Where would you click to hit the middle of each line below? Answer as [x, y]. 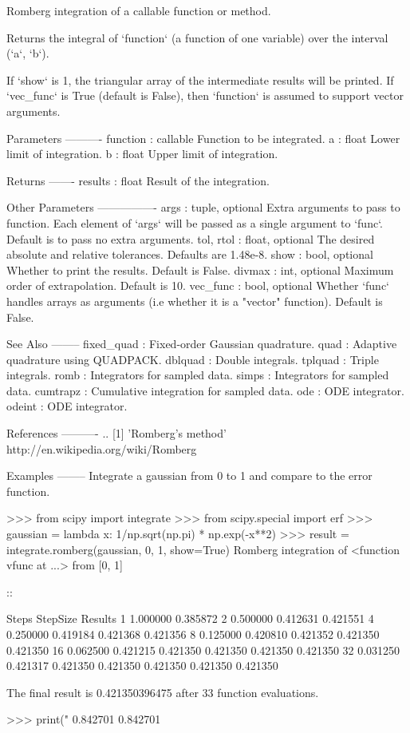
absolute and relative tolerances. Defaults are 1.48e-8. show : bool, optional [190, 254]
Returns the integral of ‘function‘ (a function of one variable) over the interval [197, 37]
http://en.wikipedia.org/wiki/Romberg [102, 448]
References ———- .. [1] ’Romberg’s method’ [116, 433]
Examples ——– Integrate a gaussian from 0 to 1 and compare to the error [189, 475]
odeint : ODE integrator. [67, 406]
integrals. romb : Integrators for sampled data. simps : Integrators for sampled [198, 375]
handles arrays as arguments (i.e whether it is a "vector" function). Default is [195, 301]
